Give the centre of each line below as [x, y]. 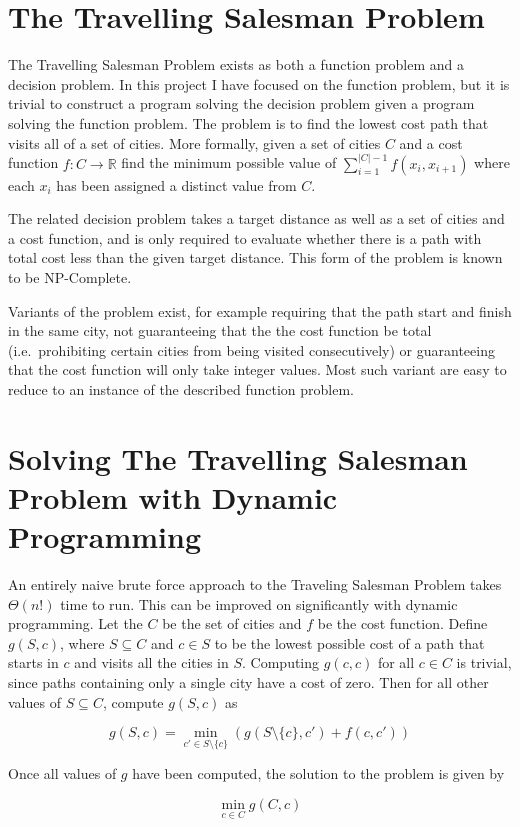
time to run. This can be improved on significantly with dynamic [259, 603]
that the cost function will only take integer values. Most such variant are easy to [257, 369]
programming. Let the [75, 623]
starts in [33, 662]
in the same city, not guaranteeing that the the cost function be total [220, 330]
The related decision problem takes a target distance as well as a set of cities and [256, 218]
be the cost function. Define [402, 623]
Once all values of [62, 773]
